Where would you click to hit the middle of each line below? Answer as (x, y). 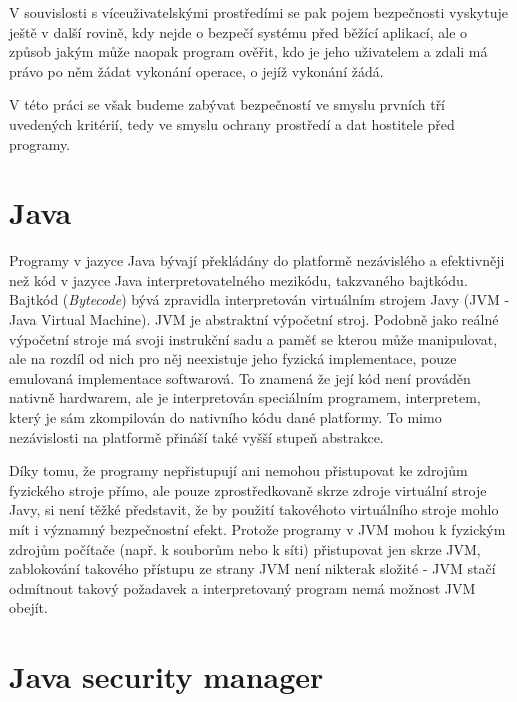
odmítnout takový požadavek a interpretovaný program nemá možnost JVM (242, 587)
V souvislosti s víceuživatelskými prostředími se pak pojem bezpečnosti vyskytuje (258, 12)
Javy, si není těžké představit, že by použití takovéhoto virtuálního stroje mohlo (254, 509)
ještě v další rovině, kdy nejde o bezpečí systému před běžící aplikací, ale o (238, 31)
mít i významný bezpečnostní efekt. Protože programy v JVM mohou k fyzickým (257, 529)
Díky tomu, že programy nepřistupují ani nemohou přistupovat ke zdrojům (238, 470)
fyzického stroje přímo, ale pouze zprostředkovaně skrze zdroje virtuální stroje (248, 489)
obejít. (28, 607)
